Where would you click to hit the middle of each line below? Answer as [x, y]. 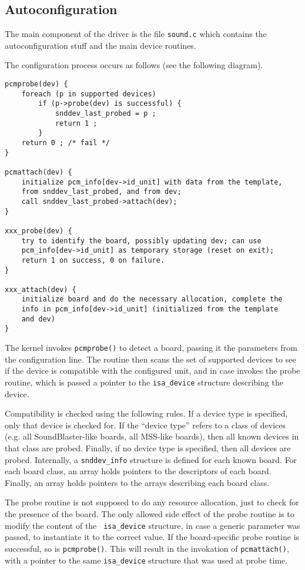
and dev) [38, 319]
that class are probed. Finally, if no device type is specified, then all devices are [148, 447]
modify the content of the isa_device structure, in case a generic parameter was [152, 525]
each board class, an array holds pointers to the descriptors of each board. [138, 471]
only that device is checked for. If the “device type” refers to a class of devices [145, 425]
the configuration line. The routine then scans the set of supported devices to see [150, 359]
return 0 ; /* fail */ [66, 142]
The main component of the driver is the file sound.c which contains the [136, 34]
